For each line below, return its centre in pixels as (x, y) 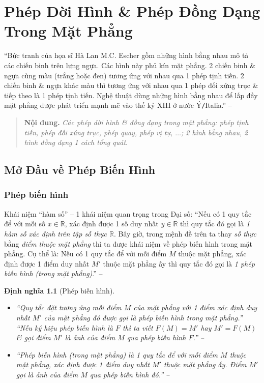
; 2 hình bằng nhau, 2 (215, 132)
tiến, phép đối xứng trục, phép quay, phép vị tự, (98, 132)
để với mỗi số (25, 224)
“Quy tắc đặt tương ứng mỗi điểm (69, 307)
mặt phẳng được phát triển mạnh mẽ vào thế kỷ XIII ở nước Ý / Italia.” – (118, 105)
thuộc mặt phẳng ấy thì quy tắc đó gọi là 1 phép (179, 263)
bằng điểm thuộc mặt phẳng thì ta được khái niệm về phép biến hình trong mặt (128, 243)
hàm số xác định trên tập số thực (56, 233)
